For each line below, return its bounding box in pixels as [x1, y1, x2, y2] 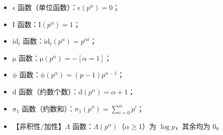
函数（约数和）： [22, 103, 75, 113]
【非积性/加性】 [12, 121, 65, 131]
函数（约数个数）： [19, 86, 79, 96]
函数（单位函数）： [18, 2, 78, 12]
